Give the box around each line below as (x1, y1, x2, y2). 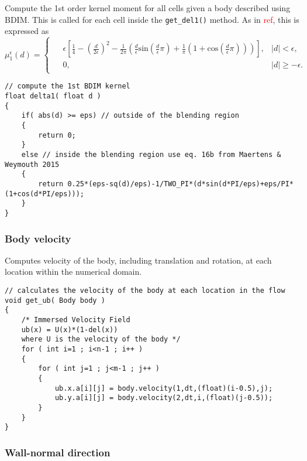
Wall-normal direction (5, 445, 111, 459)
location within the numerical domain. (5, 265, 142, 278)
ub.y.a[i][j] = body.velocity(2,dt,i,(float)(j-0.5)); (54, 394, 273, 402)
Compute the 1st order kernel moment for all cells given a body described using (5, 2, 291, 13)
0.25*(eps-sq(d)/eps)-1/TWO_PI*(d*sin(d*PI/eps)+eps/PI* (67, 180, 294, 188)
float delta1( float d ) (5, 92, 101, 101)
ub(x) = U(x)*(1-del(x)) (21, 325, 118, 334)
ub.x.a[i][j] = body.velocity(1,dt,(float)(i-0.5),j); (54, 384, 273, 392)
